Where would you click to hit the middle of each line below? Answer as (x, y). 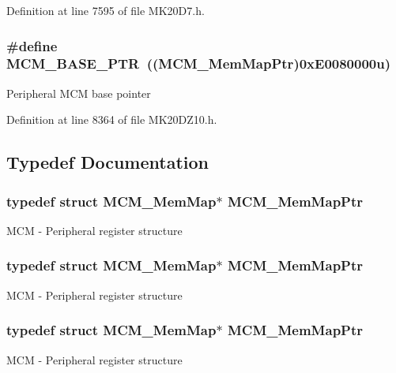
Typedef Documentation (107, 162)
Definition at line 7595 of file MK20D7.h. (106, 10)
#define (32, 45)
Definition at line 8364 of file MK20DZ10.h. (112, 119)
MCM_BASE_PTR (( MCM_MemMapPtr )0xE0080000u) (199, 63)
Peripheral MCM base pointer (79, 93)
